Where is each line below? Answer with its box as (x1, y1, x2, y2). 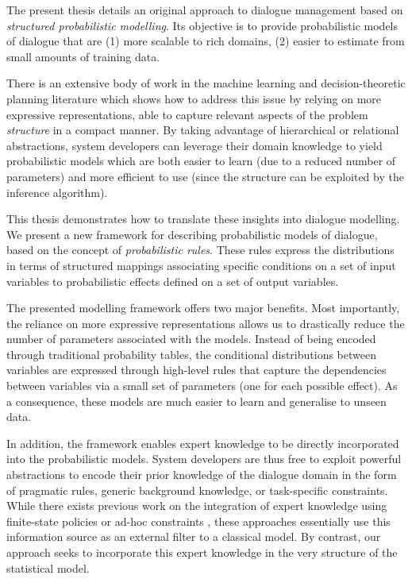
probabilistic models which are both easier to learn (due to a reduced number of (6, 152, 396, 169)
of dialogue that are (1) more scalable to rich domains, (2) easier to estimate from (6, 33, 405, 49)
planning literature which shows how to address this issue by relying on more (6, 90, 382, 106)
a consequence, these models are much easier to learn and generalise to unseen (6, 392, 387, 409)
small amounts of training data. (6, 48, 160, 64)
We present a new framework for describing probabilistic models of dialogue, (6, 226, 378, 242)
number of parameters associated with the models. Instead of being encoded (6, 330, 376, 347)
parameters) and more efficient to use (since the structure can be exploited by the (6, 168, 404, 184)
